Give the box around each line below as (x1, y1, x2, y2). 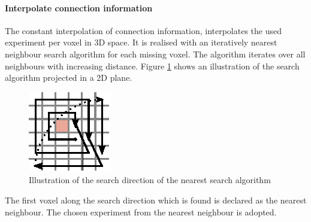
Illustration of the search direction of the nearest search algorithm (29, 174, 271, 186)
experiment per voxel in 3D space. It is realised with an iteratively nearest (5, 36, 277, 48)
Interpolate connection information (5, 1, 153, 14)
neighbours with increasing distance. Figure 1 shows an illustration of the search (5, 59, 300, 72)
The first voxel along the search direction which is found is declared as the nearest (5, 193, 307, 206)
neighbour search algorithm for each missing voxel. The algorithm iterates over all (5, 47, 306, 60)
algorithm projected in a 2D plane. (5, 71, 132, 84)
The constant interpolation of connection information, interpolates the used (5, 24, 282, 37)
